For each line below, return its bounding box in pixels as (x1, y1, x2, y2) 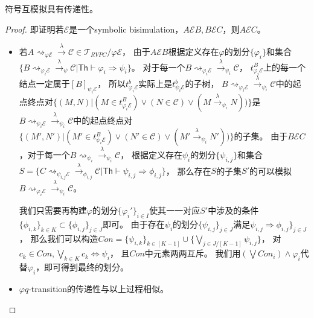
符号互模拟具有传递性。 (5, 2, 98, 14)
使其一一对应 (149, 204, 200, 217)
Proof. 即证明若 (5, 22, 64, 35)
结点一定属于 (19, 77, 70, 90)
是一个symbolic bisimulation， (69, 22, 184, 35)
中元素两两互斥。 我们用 (144, 247, 241, 259)
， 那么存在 (165, 164, 211, 177)
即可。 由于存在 (103, 217, 165, 230)
